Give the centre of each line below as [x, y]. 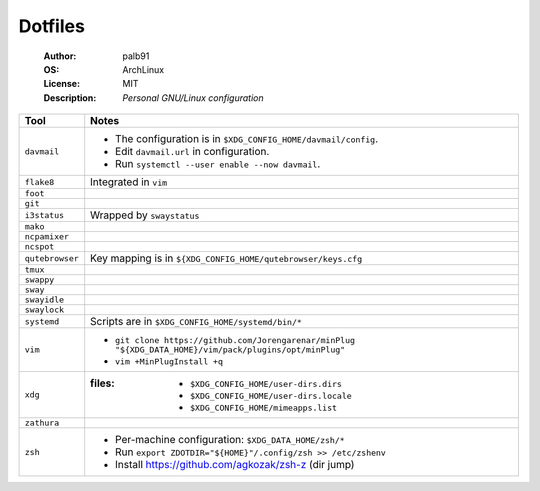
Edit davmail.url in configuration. [192, 152]
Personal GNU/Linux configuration [193, 97]
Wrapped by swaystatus [145, 215]
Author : [60, 56]
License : [61, 84]
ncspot [39, 246]
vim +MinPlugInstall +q [169, 361]
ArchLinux [143, 69]
